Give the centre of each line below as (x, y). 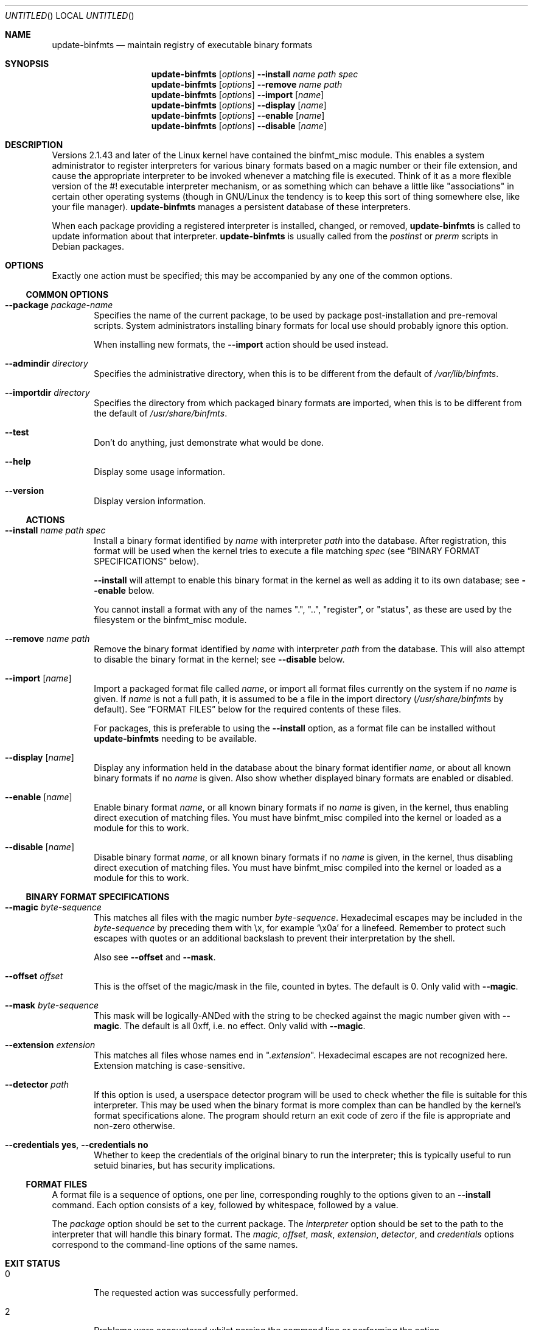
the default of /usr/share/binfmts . (161, 413)
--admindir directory (47, 363)
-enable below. (124, 590)
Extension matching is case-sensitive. (169, 1065)
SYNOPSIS (27, 64)
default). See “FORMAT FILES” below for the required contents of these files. (248, 709)
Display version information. (150, 501)
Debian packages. (88, 246)
